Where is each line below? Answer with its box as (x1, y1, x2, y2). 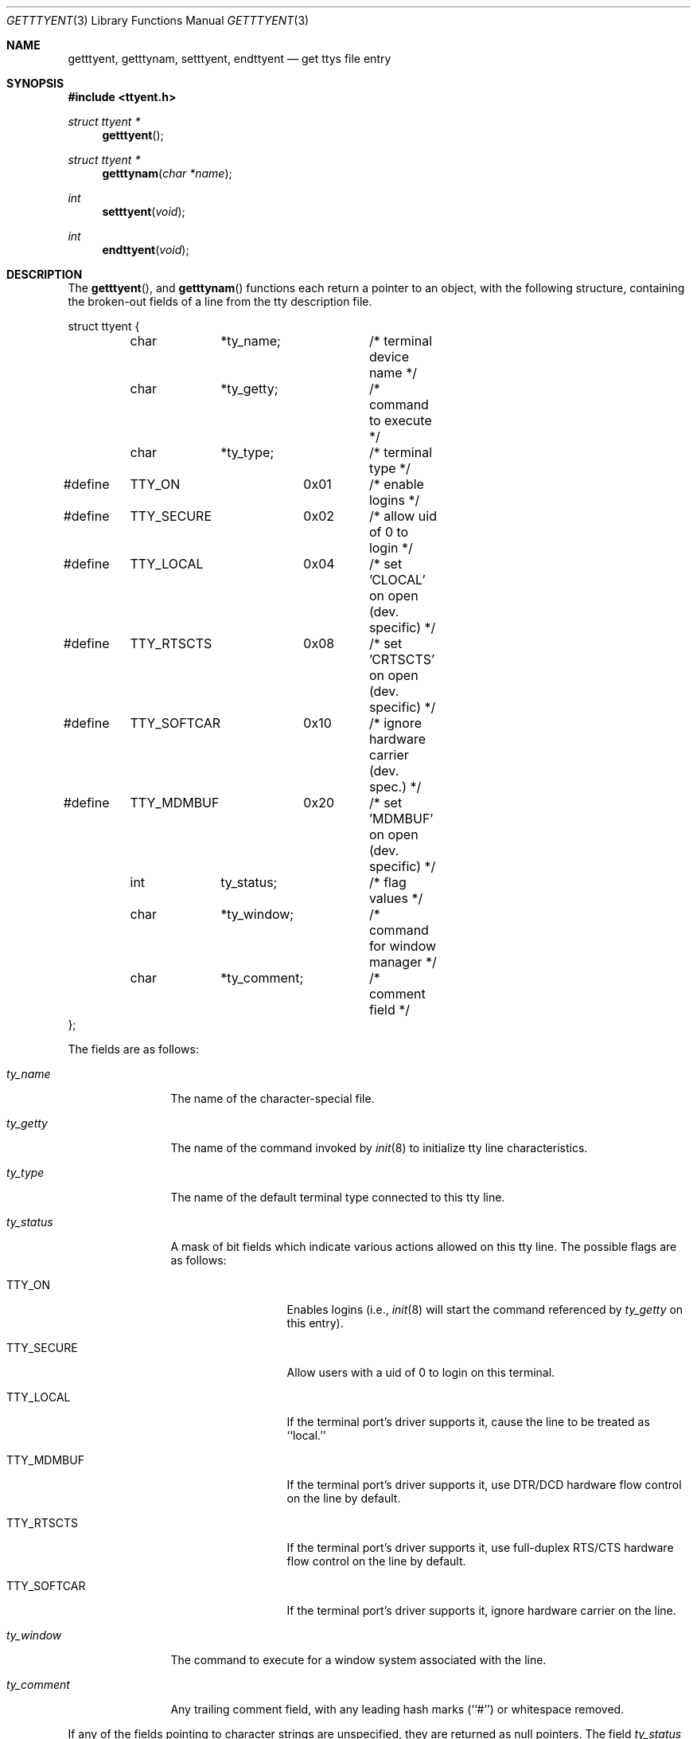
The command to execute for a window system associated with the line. (170, 1653, 547, 1667)
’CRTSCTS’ (368, 651, 435, 667)
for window (368, 938, 437, 954)
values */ (368, 890, 423, 906)
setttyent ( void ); (102, 205, 185, 218)
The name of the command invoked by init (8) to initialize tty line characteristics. (170, 1141, 588, 1155)
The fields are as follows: (68, 1042, 199, 1056)
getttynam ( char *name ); (102, 166, 232, 180)
